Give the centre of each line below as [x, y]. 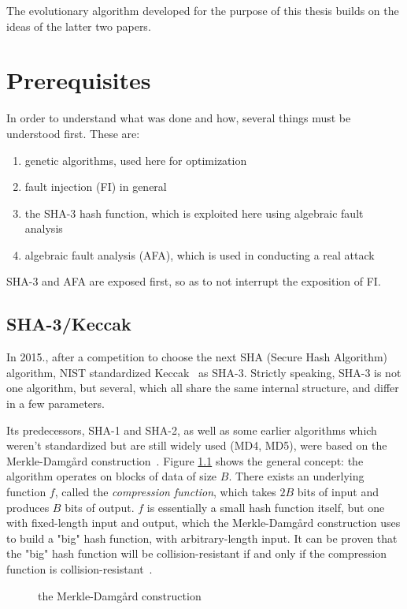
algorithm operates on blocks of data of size [112, 476]
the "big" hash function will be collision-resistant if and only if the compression [197, 553]
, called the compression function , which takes [165, 492]
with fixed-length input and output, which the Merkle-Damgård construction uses [203, 523]
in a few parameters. [55, 404]
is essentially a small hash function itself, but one [266, 507]
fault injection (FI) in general [96, 187]
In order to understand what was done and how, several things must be [179, 118]
